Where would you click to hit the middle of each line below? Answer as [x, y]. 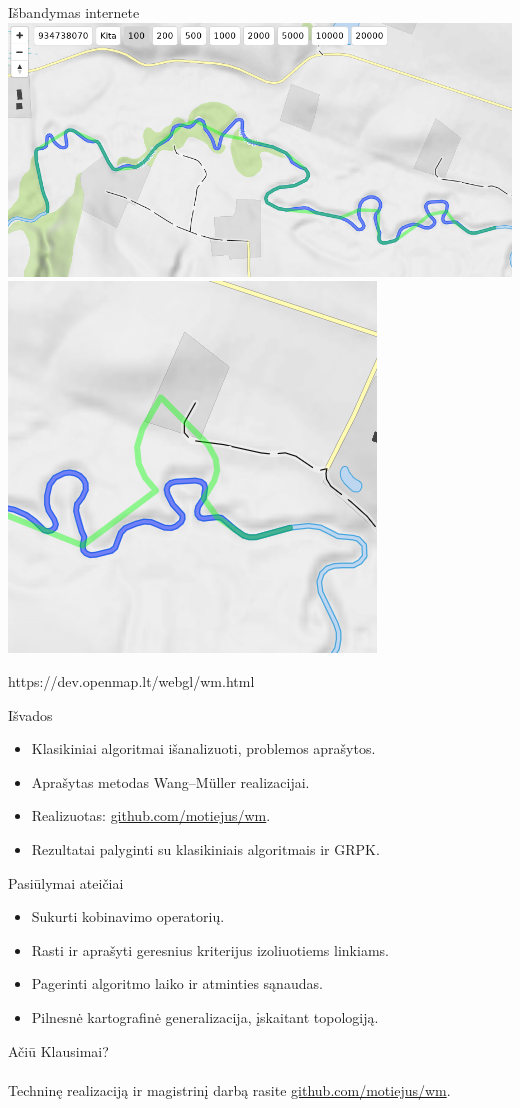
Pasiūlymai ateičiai [66, 882]
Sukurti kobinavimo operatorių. [128, 916]
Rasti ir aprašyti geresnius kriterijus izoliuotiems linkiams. [210, 949]
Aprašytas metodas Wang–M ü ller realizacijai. [170, 781]
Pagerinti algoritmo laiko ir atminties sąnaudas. [177, 983]
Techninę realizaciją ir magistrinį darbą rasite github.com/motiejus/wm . [229, 1089]
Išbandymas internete [74, 12]
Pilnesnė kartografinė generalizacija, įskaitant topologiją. [205, 1016]
